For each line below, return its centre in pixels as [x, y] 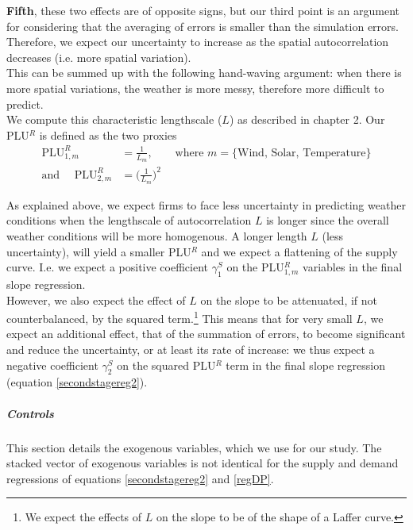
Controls [30, 413]
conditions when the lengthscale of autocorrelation [129, 220]
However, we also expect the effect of [96, 300]
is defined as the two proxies [108, 134]
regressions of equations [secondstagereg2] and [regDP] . [140, 478]
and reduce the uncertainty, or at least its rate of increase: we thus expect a [191, 349]
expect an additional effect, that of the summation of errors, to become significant [206, 334]
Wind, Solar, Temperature [302, 153]
